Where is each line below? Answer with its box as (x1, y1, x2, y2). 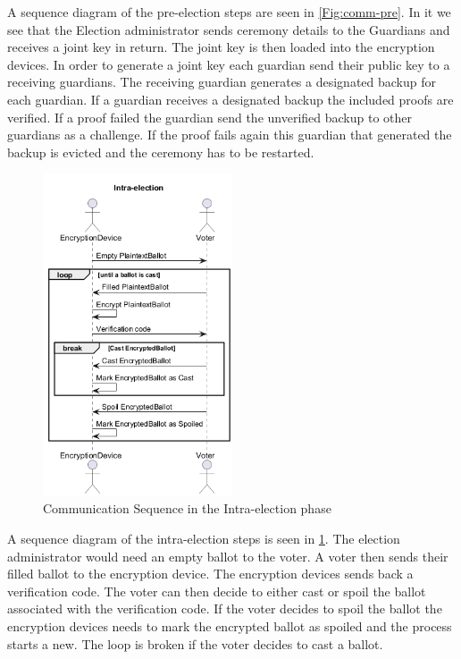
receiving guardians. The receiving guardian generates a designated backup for (7, 72, 436, 91)
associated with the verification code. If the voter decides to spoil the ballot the (7, 599, 442, 618)
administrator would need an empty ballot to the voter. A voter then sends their (7, 546, 448, 565)
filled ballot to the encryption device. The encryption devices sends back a (7, 564, 414, 583)
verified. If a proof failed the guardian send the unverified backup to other (7, 107, 412, 126)
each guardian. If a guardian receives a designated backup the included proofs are (7, 89, 454, 108)
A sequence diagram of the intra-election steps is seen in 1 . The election (7, 529, 400, 548)
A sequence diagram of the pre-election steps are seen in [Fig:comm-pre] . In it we (7, 3, 451, 21)
